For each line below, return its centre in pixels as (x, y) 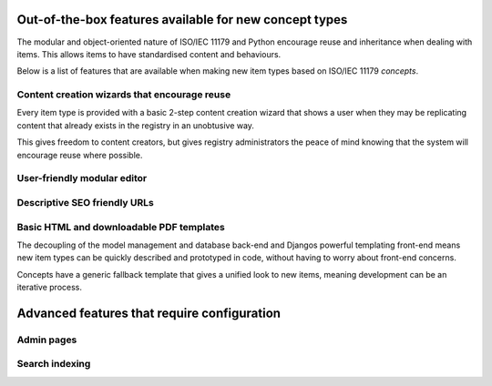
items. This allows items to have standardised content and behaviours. (149, 54)
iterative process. (49, 288)
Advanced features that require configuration (149, 313)
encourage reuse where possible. (80, 155)
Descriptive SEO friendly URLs (85, 202)
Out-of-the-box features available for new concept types (182, 20)
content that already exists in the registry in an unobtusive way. (136, 125)
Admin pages (47, 340)
